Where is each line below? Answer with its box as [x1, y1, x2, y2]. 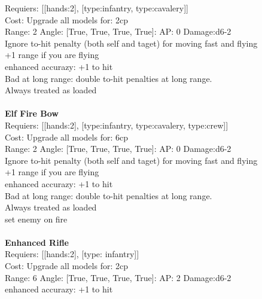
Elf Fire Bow [5, 107, 59, 120]
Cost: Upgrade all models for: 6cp [5, 130, 128, 143]
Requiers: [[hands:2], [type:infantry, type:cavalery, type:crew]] [5, 118, 229, 131]
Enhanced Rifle [5, 236, 69, 248]
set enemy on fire [5, 212, 68, 225]
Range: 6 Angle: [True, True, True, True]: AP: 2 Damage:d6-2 [5, 271, 231, 283]
